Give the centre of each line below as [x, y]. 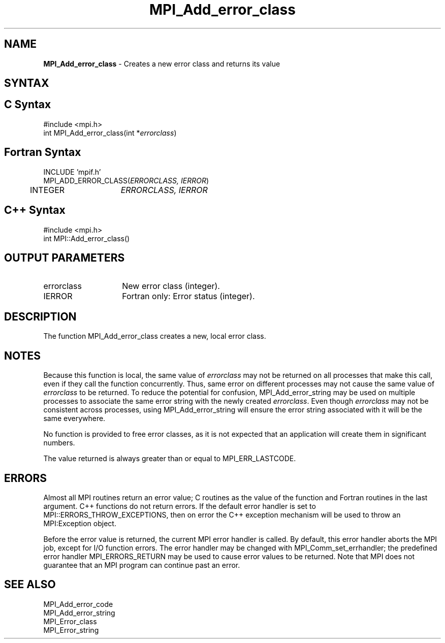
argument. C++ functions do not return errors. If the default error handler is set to [180, 506]
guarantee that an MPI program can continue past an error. [142, 565]
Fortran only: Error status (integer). [188, 296]
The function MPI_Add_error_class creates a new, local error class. [155, 336]
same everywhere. [74, 419]
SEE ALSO [30, 585]
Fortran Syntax [43, 152]
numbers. [59, 443]
